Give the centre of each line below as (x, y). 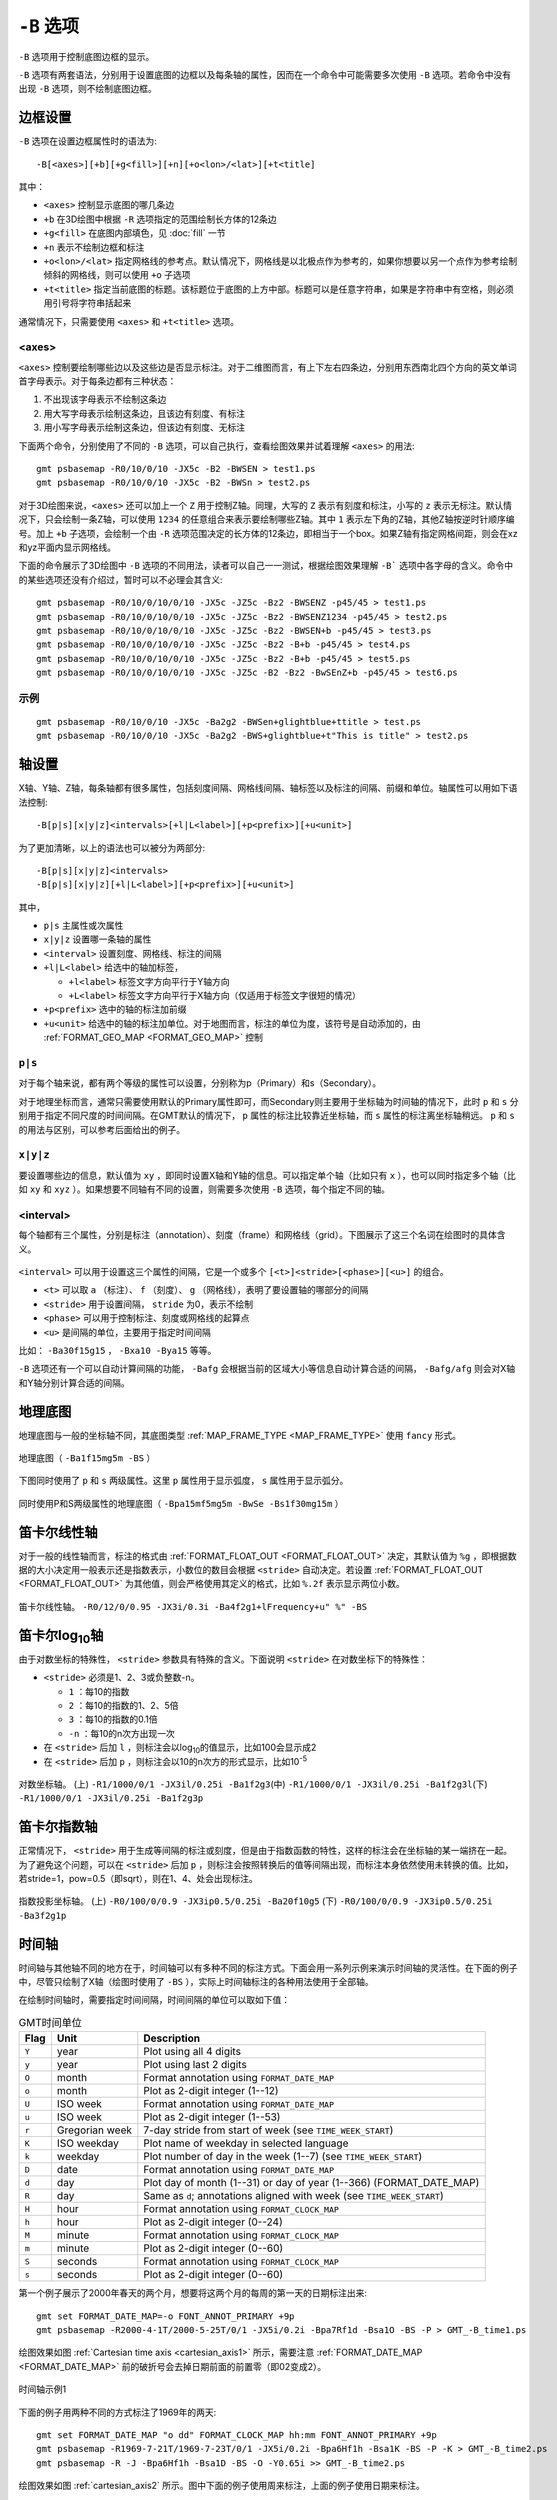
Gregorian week (94, 2130)
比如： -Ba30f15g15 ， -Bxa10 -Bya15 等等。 (117, 1350)
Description (171, 2038)
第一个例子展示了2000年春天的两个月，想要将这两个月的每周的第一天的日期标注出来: (193, 2293)
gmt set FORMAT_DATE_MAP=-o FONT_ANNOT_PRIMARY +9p (165, 2316)
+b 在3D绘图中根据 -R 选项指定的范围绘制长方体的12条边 (160, 219)
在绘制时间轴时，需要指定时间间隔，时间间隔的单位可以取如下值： (154, 2000)
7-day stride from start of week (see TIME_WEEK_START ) (268, 2130)
